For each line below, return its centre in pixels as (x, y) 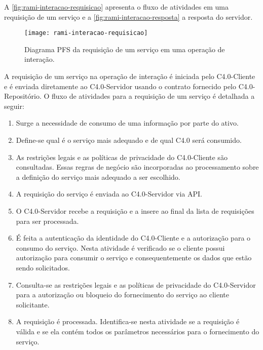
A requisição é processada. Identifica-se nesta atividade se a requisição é (128, 321)
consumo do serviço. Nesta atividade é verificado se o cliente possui (120, 247)
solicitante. (33, 304)
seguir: (14, 106)
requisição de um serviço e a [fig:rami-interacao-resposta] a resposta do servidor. (128, 16)
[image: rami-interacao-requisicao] (86, 33)
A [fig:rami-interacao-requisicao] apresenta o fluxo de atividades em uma (116, 7)
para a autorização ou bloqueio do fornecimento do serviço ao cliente (123, 295)
